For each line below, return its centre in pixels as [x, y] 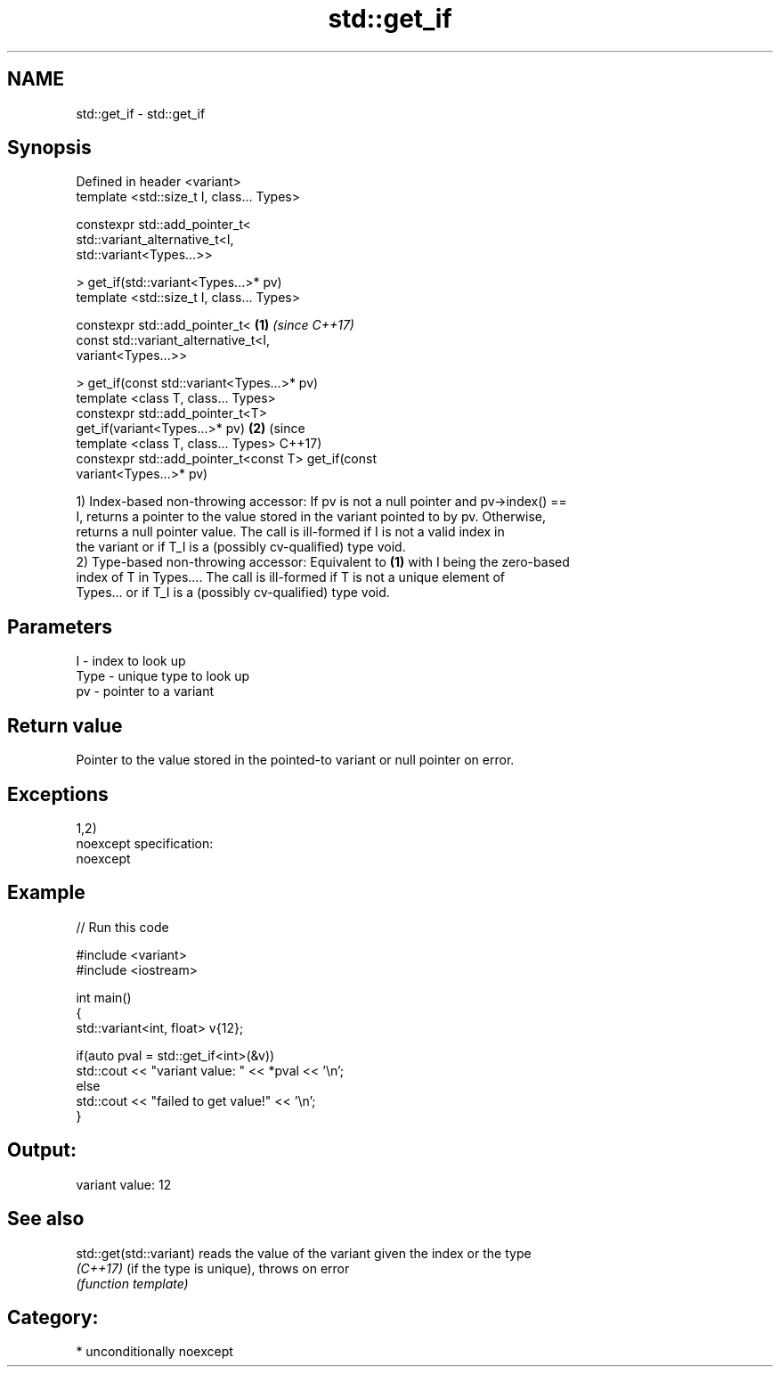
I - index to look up [131, 661]
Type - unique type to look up [163, 676]
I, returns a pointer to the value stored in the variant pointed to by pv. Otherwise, [311, 517]
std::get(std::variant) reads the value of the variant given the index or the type [304, 1253]
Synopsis [49, 148]
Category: [53, 1317]
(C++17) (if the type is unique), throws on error [213, 1268]
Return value [65, 725]
